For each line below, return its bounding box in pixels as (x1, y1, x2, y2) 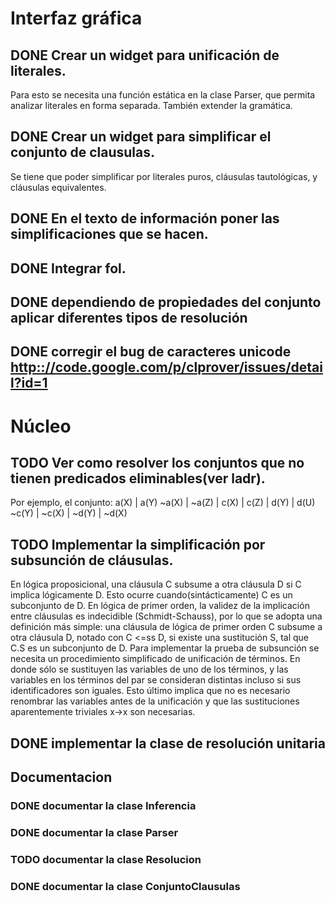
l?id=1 (10, 375, 48, 392)
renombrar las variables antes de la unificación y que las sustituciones (10, 695, 300, 707)
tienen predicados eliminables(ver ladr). (10, 470, 266, 487)
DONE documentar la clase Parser (10, 825, 179, 839)
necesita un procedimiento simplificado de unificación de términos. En (10, 653, 301, 665)
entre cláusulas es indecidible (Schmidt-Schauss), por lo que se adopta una (10, 610, 323, 622)
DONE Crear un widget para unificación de (10, 47, 280, 64)
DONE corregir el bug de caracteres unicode (10, 343, 292, 361)
